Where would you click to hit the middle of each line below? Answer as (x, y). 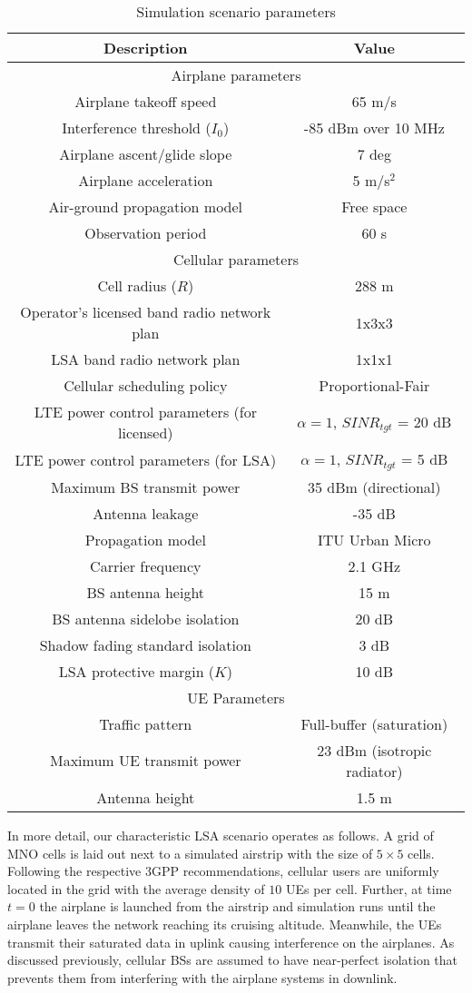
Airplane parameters (236, 75)
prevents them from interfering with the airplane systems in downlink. (202, 977)
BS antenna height (146, 592)
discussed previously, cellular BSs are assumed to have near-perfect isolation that (233, 960)
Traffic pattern (146, 723)
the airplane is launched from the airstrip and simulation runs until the (237, 906)
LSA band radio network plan (146, 359)
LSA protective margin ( (137, 671)
